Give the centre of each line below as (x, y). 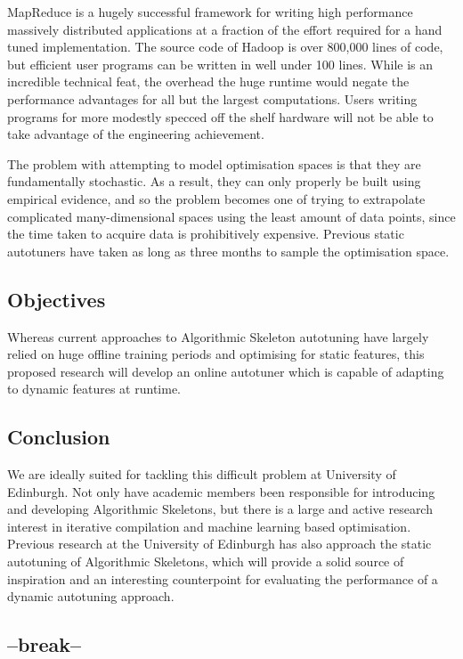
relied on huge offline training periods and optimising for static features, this (216, 354)
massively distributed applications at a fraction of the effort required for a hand (225, 29)
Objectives (57, 299)
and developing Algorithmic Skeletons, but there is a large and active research (220, 509)
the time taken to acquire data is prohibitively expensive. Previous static (206, 234)
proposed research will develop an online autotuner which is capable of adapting (226, 371)
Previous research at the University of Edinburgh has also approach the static (219, 544)
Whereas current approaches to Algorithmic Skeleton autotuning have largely (218, 336)
